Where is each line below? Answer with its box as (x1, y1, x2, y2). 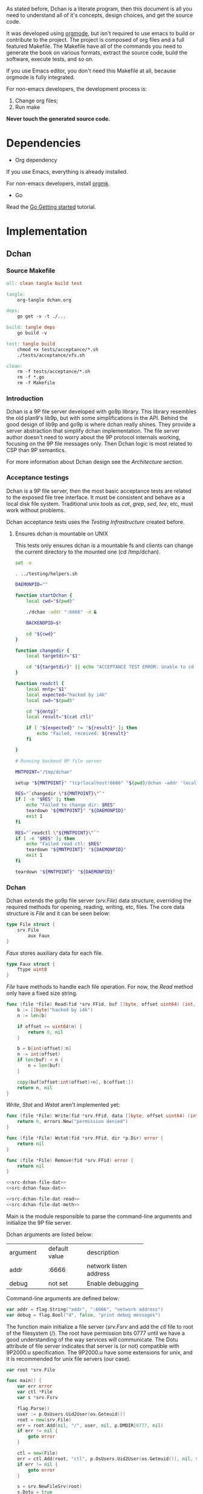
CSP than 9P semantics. (6, 447, 66, 454)
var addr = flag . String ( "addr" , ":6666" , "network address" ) (6, 1306, 164, 1312)
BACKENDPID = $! (26, 620, 62, 626)
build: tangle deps (6, 324, 56, 330)
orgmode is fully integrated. (6, 74, 76, 80)
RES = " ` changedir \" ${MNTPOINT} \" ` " (14, 791, 105, 797)
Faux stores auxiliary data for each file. (6, 949, 103, 957)
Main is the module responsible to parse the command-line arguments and (6, 1213, 192, 1220)
